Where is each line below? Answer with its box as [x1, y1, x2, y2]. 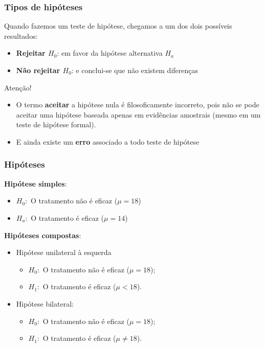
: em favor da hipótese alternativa [57, 48, 163, 58]
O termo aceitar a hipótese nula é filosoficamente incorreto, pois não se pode [16, 99, 259, 110]
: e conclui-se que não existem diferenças [71, 65, 198, 75]
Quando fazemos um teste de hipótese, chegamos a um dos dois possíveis [4, 20, 232, 31]
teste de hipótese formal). [16, 119, 96, 130]
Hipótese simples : [4, 178, 67, 189]
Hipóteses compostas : [4, 229, 81, 240]
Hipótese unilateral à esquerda [16, 247, 112, 258]
